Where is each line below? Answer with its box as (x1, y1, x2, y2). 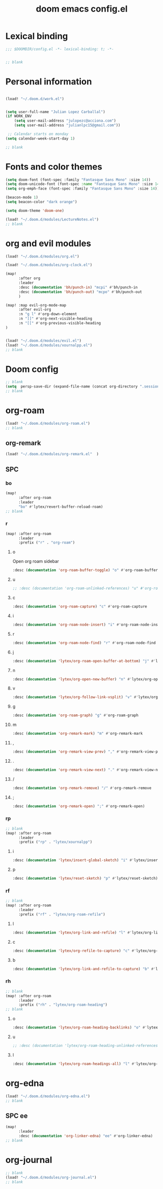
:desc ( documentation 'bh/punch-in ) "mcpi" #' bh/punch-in (18, 285, 138, 289)
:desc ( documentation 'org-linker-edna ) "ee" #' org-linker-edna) (18, 1134, 153, 1139)
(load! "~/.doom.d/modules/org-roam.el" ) (5, 421, 90, 426)
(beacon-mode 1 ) (5, 195, 38, 200)
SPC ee (5, 1111, 28, 1120)
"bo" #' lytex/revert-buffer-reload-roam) (18, 504, 104, 509)
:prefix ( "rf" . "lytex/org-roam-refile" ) (18, 912, 105, 917)
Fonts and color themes (5, 161, 103, 172)
